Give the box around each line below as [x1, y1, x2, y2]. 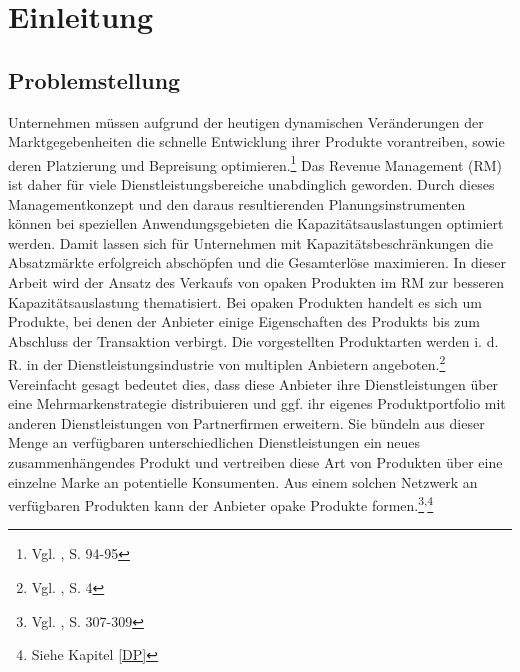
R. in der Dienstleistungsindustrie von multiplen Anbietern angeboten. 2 [8, 351, 446, 375]
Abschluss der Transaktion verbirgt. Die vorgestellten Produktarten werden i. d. [8, 330, 499, 351]
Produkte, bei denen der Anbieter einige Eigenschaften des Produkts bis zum [8, 311, 481, 332]
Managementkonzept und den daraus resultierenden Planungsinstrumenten [8, 193, 466, 214]
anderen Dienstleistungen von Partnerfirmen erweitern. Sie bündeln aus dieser [8, 412, 485, 433]
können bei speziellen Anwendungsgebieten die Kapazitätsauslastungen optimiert [8, 213, 504, 234]
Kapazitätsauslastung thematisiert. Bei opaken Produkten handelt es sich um [8, 291, 482, 312]
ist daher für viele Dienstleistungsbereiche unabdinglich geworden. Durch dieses [8, 174, 495, 195]
